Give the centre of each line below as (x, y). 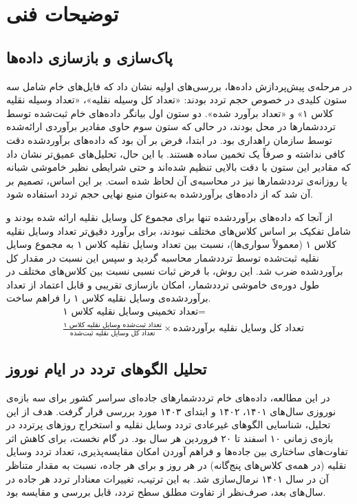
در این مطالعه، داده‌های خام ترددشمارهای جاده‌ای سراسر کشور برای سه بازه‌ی (168, 397)
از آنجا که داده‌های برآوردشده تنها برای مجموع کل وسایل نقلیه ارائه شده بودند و (170, 217)
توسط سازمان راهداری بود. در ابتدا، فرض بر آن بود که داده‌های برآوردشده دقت (169, 139)
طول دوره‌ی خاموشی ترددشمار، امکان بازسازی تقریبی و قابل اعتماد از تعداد (163, 284)
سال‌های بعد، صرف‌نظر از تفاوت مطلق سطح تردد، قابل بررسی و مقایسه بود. (166, 492)
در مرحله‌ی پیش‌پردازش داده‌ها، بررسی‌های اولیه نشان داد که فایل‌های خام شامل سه (179, 86)
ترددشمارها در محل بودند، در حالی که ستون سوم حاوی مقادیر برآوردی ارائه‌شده (171, 126)
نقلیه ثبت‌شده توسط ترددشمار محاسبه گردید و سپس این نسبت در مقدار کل (163, 257)
